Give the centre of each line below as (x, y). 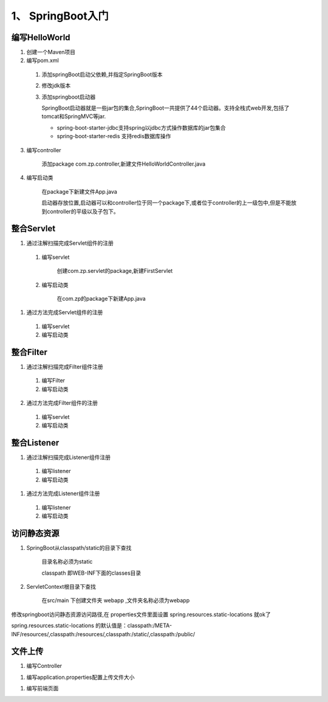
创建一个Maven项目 (51, 52)
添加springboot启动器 (69, 97)
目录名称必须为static (67, 562)
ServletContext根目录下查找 (61, 586)
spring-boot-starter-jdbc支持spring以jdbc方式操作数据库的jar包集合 (141, 127)
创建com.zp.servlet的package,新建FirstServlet (115, 271)
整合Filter (29, 352)
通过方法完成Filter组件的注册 (62, 403)
